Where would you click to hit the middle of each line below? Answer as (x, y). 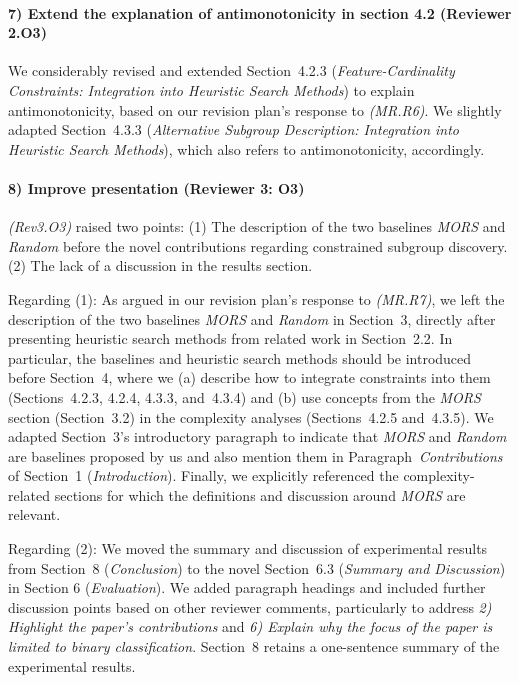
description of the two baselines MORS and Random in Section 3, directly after (252, 318)
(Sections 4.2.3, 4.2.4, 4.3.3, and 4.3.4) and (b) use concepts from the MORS (244, 396)
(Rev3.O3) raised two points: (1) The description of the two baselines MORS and (257, 226)
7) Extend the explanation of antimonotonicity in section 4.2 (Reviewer (260, 12)
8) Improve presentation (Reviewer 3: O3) (156, 187)
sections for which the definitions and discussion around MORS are (260, 494)
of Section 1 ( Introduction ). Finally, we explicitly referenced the (203, 475)
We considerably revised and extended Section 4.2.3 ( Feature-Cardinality (231, 70)
